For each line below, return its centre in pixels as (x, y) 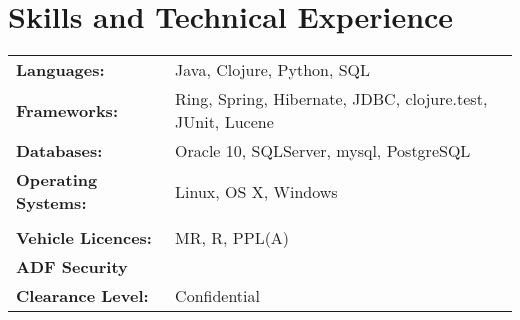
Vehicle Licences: (84, 238)
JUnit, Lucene (224, 122)
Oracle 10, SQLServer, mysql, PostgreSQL (323, 151)
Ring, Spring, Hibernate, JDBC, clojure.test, (331, 99)
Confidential (217, 296)
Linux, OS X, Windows (256, 191)
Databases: (59, 151)
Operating (57, 180)
